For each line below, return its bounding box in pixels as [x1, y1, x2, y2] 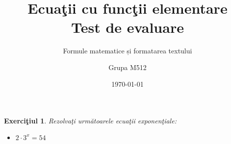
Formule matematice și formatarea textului [63, 46, 192, 56]
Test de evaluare [71, 17, 184, 37]
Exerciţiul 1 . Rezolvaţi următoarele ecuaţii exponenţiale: [4, 116, 177, 126]
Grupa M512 [108, 62, 147, 72]
